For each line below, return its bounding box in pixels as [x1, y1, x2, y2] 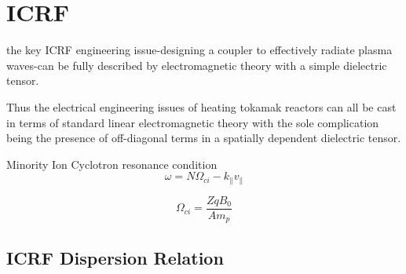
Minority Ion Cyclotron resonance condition [6, 155, 218, 172]
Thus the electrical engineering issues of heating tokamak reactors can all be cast [6, 98, 397, 115]
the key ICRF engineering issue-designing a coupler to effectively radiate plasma [6, 42, 393, 58]
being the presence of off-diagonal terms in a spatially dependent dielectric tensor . [6, 130, 401, 146]
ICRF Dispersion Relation [6, 245, 224, 269]
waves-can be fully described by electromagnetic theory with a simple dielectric [6, 57, 387, 73]
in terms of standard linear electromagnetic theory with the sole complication [6, 114, 379, 130]
